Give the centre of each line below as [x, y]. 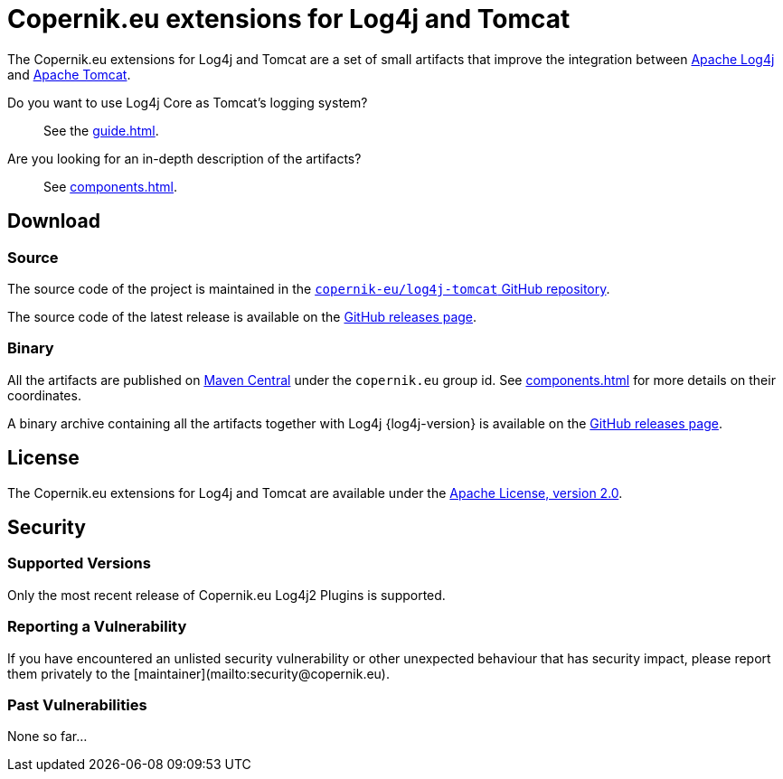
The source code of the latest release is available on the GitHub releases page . [242, 316]
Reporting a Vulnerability [97, 627]
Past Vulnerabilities [77, 704]
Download [54, 221]
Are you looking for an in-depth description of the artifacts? [184, 158]
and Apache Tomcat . [69, 74]
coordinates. [44, 395]
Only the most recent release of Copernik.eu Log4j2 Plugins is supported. [226, 595]
